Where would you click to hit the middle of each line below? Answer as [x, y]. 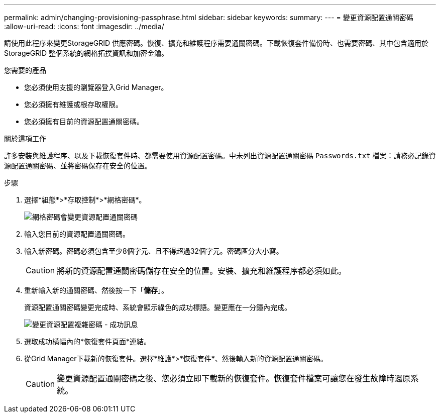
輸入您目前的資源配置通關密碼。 [77, 234]
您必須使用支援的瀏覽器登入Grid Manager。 [96, 87]
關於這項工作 [25, 138]
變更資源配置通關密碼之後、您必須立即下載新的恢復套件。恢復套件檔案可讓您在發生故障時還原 [234, 378]
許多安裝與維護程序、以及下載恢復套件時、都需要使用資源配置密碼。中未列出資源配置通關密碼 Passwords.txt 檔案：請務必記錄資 [220, 155]
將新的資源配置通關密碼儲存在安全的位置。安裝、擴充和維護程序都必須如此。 [202, 271]
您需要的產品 [25, 70]
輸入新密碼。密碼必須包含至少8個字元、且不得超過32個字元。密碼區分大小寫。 [154, 251]
